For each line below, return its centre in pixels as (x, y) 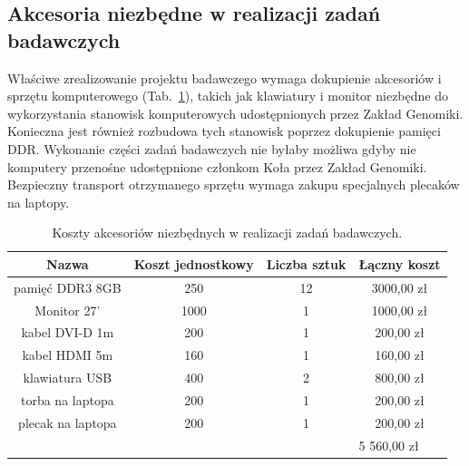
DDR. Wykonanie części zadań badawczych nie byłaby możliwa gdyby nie (212, 148)
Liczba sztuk (306, 263)
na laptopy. (39, 202)
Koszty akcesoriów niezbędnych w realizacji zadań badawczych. (227, 233)
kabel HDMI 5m (68, 355)
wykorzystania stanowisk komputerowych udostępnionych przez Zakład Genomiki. (235, 113)
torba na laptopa (67, 400)
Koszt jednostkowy (194, 263)
